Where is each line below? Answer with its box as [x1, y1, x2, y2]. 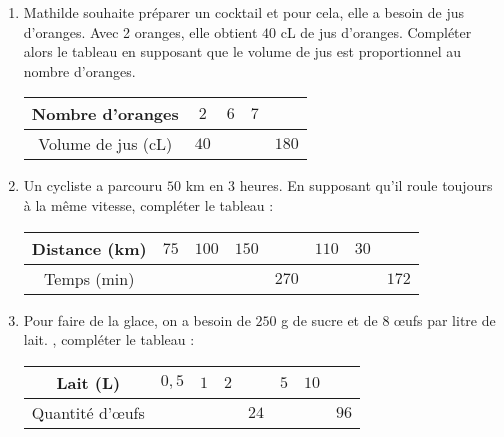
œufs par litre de [394, 309, 496, 330]
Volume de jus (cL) [38, 132, 173, 156]
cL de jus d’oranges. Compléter [280, 21, 472, 42]
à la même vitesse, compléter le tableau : [23, 194, 274, 215]
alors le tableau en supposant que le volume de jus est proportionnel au [23, 41, 462, 62]
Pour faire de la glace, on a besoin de [23, 309, 251, 330]
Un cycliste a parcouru [23, 175, 163, 196]
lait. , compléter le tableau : [23, 329, 195, 350]
